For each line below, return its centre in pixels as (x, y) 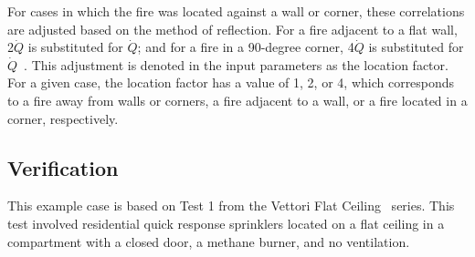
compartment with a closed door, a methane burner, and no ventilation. (209, 241)
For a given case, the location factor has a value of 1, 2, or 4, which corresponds (231, 82)
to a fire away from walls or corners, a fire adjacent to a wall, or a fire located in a (237, 100)
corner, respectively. (63, 118)
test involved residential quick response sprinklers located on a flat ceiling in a (226, 223)
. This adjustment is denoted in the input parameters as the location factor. (236, 64)
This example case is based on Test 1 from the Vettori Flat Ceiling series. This (231, 206)
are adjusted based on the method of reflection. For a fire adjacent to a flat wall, (232, 29)
